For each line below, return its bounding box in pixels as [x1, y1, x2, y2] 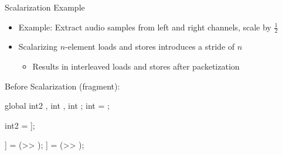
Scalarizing [18, 40, 57, 53]
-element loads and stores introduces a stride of [65, 40, 235, 53]
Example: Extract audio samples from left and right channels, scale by [18, 20, 271, 33]
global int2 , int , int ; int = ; [5, 99, 110, 112]
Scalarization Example [5, 1, 85, 13]
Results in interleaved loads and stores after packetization [32, 60, 240, 73]
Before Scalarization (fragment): [5, 80, 120, 92]
